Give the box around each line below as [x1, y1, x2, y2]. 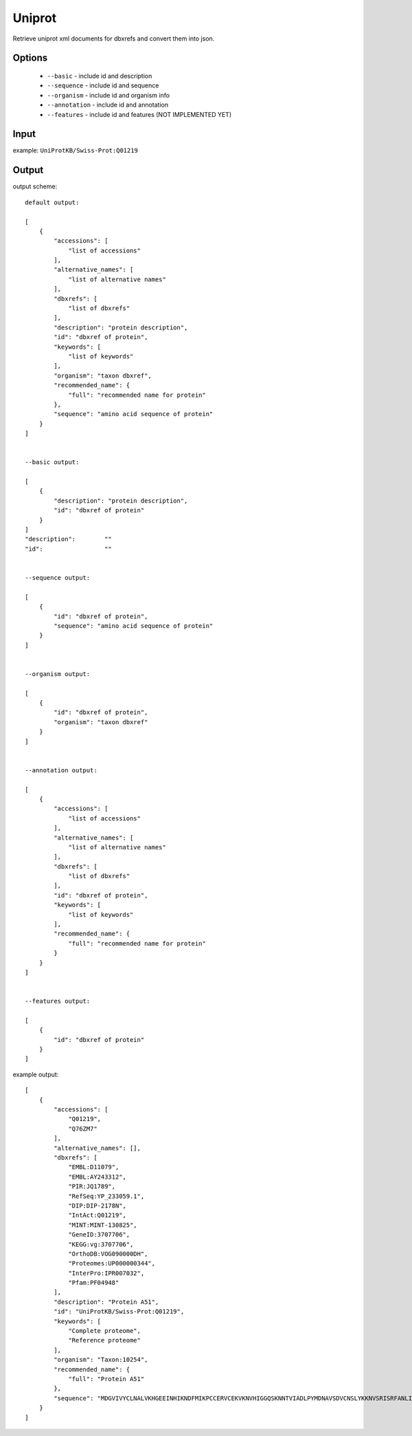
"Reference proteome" [68, 1336, 141, 1345]
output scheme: [12, 182, 58, 191]
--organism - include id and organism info [47, 91, 170, 99]
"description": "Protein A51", [54, 1298, 159, 1306]
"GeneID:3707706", [68, 1231, 130, 1239]
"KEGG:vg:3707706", [68, 1240, 134, 1248]
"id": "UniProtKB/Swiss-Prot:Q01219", [54, 1307, 185, 1316]
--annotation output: [25, 766, 98, 774]
